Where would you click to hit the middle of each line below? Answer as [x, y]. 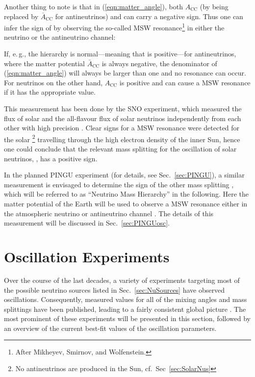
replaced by [21, 16]
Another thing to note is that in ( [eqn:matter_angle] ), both [93, 6]
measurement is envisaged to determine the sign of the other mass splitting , [119, 184]
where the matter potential [44, 63]
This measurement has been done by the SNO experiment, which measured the [123, 108]
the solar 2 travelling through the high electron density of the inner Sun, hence [122, 138]
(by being [214, 6]
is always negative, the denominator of [159, 63]
